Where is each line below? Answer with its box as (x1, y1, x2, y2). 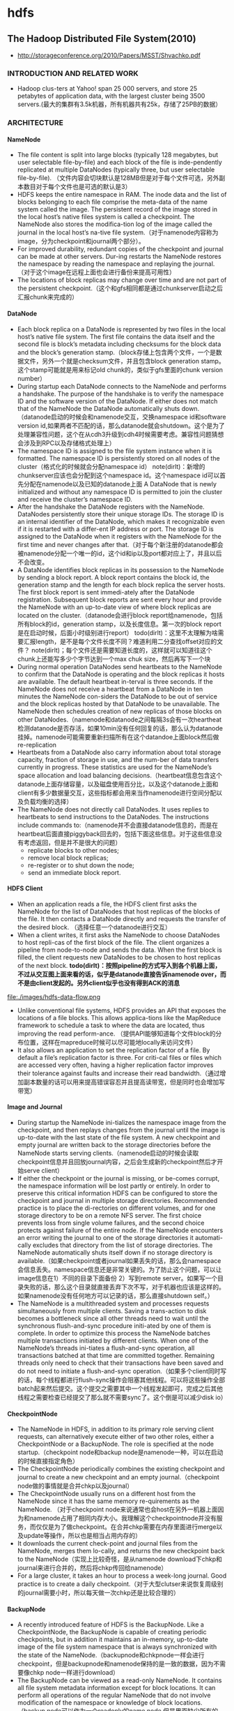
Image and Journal (7, 1103, 63, 1111)
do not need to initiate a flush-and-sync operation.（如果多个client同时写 (17, 1367, 227, 1375)
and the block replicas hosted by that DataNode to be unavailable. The (17, 699, 220, 708)
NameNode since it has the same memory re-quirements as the (17, 1497, 200, 1505)
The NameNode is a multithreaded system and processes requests (17, 1299, 210, 1308)
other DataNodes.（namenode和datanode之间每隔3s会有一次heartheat (17, 715, 221, 724)
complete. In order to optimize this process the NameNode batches (17, 1329, 211, 1338)
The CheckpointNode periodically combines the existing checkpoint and (17, 1465, 225, 1473)
